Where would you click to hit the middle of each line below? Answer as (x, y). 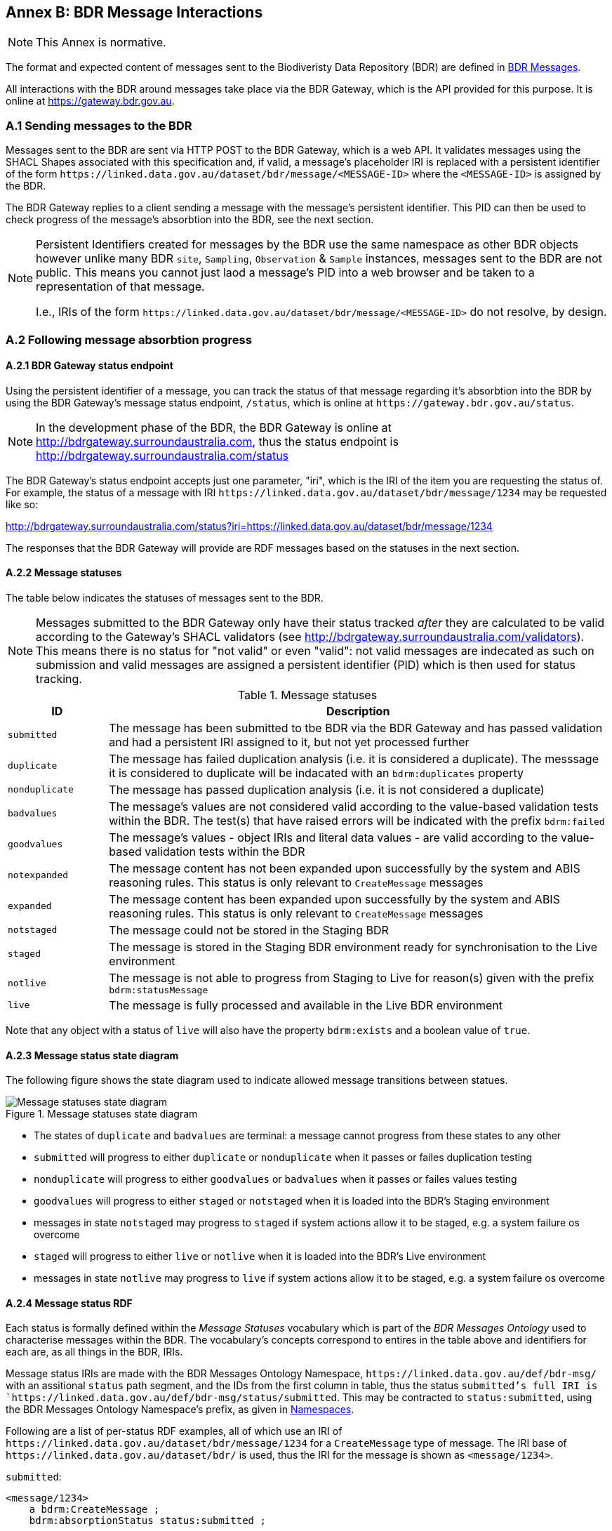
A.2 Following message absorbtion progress (129, 339)
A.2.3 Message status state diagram (92, 1055)
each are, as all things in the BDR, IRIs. (94, 1352)
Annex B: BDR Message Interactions (134, 12)
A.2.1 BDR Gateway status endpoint (89, 366)
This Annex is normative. (101, 42)
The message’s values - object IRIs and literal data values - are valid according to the (333, 837)
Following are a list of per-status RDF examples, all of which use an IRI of (174, 1431)
